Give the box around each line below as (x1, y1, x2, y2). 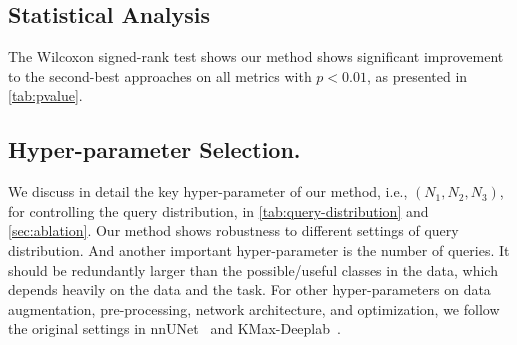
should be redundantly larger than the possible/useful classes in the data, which (8, 259, 498, 280)
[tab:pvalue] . (8, 85, 83, 106)
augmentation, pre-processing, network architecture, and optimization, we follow (8, 298, 500, 319)
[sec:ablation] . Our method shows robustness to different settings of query (8, 220, 459, 241)
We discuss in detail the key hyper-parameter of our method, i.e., (8, 181, 408, 202)
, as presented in (366, 65, 468, 86)
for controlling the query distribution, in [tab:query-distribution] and (8, 200, 429, 221)
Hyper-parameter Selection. (8, 134, 301, 165)
